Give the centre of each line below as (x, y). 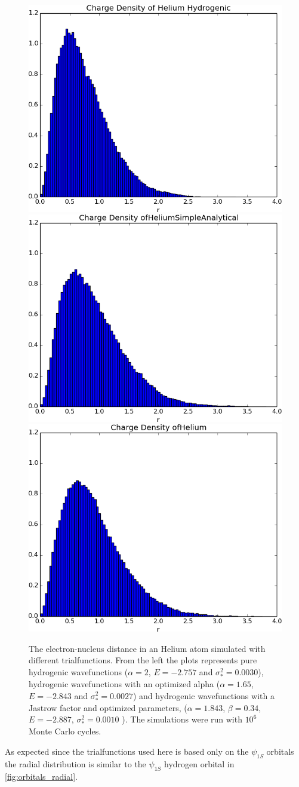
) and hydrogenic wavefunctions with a (204, 695)
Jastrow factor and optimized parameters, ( (108, 707)
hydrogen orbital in (199, 763)
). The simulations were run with (182, 719)
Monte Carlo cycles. (65, 731)
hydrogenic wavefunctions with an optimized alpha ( (124, 683)
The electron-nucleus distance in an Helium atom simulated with (147, 648)
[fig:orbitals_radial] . (41, 776)
